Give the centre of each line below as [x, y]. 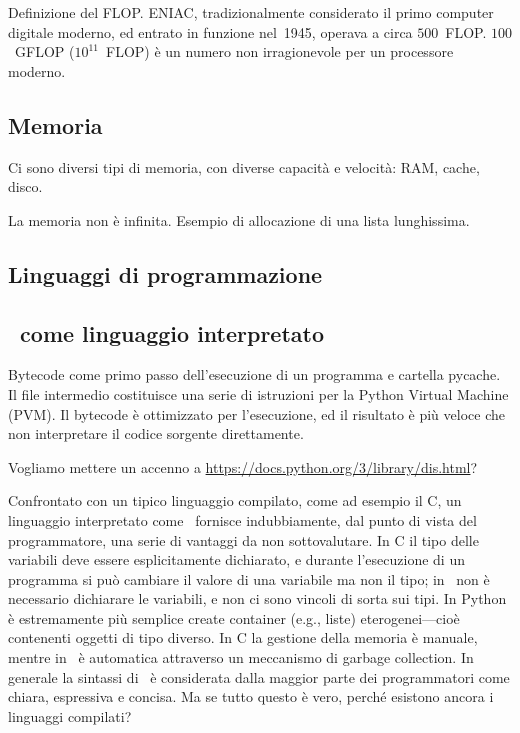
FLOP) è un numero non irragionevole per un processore [279, 51]
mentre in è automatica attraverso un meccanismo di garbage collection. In [241, 657]
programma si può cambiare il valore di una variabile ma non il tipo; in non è [249, 578]
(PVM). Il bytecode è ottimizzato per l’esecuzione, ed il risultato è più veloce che [256, 413]
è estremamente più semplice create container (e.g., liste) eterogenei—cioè [234, 617]
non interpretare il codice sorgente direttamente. [156, 433]
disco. [25, 186]
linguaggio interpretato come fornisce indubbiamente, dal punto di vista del [242, 519]
